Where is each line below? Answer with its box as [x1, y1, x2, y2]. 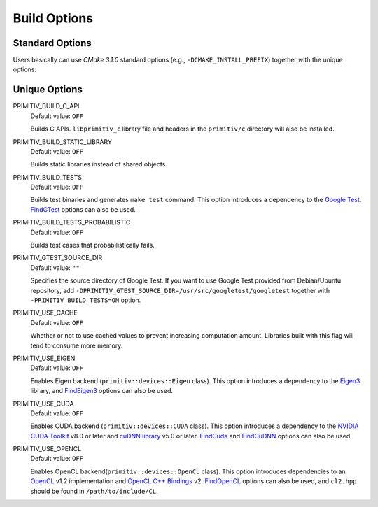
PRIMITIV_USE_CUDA [13, 399, 74, 408]
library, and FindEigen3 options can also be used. [30, 387, 173, 395]
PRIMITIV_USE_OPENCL [13, 445, 82, 453]
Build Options [13, 10, 94, 26]
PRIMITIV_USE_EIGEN [13, 354, 76, 362]
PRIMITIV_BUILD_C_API [13, 102, 80, 110]
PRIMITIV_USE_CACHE [13, 308, 78, 317]
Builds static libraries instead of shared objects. [30, 160, 167, 169]
